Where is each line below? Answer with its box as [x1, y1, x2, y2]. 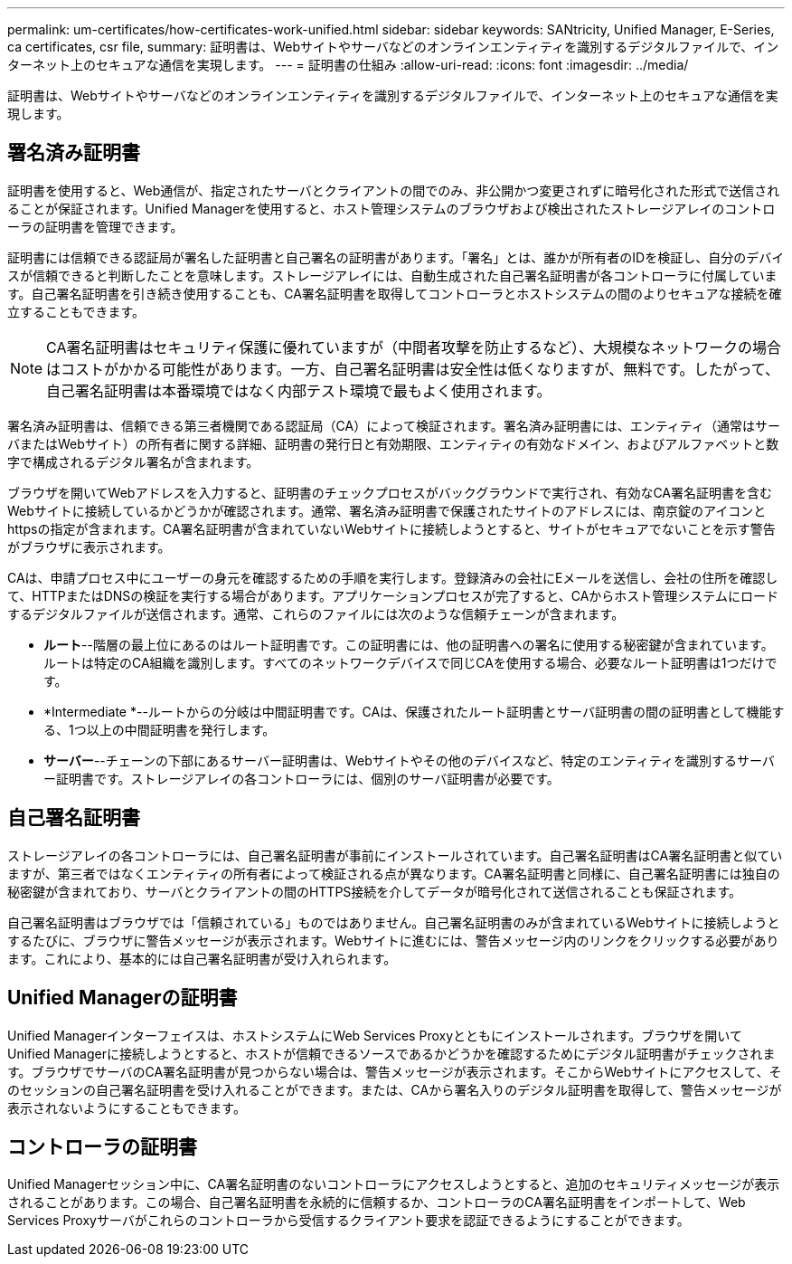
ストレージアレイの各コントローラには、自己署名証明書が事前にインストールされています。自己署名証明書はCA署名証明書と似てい [7, 847, 783, 863]
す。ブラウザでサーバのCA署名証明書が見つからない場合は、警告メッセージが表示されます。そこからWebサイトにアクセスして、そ [7, 1063, 782, 1079]
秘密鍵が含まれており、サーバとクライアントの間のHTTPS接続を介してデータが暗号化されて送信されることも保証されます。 [7, 883, 742, 899]
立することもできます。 [7, 303, 146, 319]
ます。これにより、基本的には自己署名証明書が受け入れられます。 [7, 950, 397, 966]
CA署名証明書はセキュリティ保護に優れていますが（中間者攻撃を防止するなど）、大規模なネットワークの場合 [46, 337, 782, 356]
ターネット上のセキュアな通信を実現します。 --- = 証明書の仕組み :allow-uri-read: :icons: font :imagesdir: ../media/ [7, 57, 689, 72]
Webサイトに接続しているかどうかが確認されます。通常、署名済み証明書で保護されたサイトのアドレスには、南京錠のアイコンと [7, 502, 767, 518]
